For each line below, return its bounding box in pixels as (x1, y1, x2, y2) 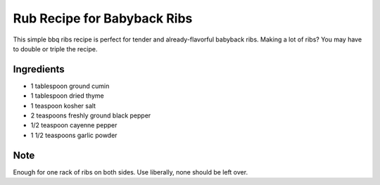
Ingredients (13, 63, 65, 75)
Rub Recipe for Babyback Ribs (13, 11, 193, 26)
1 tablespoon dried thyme (30, 91, 105, 100)
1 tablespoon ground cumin (30, 82, 110, 90)
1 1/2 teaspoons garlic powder (30, 131, 118, 139)
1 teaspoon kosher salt (30, 101, 96, 110)
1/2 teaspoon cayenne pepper (30, 121, 118, 129)
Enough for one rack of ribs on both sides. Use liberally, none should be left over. (13, 167, 248, 176)
